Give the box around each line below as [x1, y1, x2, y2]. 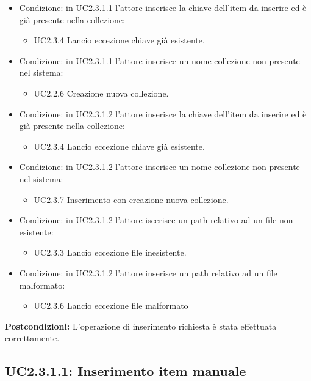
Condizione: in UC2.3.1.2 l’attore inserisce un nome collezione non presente [19, 160, 300, 173]
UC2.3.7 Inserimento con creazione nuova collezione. [34, 193, 229, 205]
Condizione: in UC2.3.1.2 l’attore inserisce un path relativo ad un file [19, 266, 277, 279]
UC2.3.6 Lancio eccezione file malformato [34, 299, 188, 312]
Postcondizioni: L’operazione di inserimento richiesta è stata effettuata [5, 319, 277, 332]
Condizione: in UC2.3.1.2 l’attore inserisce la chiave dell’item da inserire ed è [19, 107, 307, 120]
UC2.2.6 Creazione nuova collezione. [34, 86, 169, 99]
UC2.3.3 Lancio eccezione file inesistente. [34, 246, 187, 259]
